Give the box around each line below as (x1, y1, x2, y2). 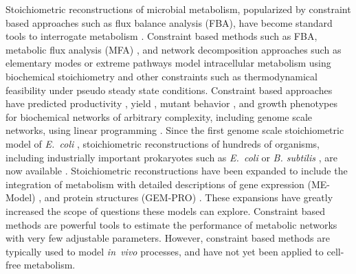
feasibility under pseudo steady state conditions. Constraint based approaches (5, 82, 333, 97)
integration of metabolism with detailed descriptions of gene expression (5, 176, 304, 191)
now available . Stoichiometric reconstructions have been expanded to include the (5, 163, 348, 178)
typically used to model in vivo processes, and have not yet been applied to (5, 244, 324, 258)
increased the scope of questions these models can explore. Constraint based (5, 203, 326, 218)
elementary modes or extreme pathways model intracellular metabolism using (5, 56, 331, 70)
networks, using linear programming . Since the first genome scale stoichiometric (5, 123, 344, 137)
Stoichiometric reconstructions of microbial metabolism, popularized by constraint (5, 2, 351, 16)
